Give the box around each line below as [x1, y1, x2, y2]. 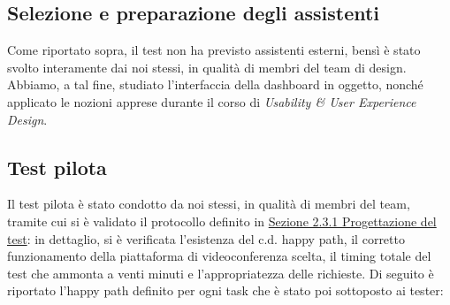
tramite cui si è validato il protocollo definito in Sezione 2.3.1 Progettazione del [7, 211, 437, 230]
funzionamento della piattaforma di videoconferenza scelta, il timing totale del [7, 247, 431, 265]
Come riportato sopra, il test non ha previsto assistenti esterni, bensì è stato [7, 41, 421, 59]
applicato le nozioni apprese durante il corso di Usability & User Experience [7, 92, 416, 111]
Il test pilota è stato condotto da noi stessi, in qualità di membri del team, [7, 194, 410, 213]
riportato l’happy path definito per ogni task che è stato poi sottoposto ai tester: [7, 281, 444, 300]
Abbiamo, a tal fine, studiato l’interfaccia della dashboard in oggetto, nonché [7, 75, 423, 94]
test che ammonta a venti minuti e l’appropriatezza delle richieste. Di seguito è [7, 263, 434, 282]
